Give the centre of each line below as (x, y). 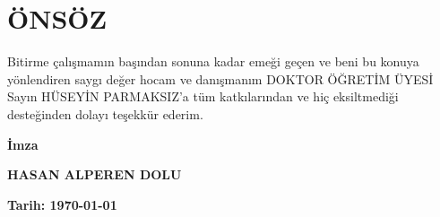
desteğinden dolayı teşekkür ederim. (105, 113)
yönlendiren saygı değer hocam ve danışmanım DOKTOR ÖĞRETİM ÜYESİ (220, 78)
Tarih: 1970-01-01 (62, 204)
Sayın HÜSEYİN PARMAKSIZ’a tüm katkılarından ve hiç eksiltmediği (203, 96)
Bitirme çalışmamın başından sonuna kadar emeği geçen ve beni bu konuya (213, 61)
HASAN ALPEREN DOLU (95, 174)
